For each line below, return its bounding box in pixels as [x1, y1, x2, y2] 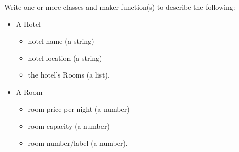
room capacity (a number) [28, 121, 110, 131]
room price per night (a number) [28, 103, 130, 114]
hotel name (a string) [28, 35, 94, 46]
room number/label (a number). [28, 137, 128, 148]
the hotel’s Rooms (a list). [28, 69, 110, 80]
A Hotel [16, 18, 41, 29]
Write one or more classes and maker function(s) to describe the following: [4, 2, 235, 12]
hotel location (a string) [28, 52, 103, 63]
